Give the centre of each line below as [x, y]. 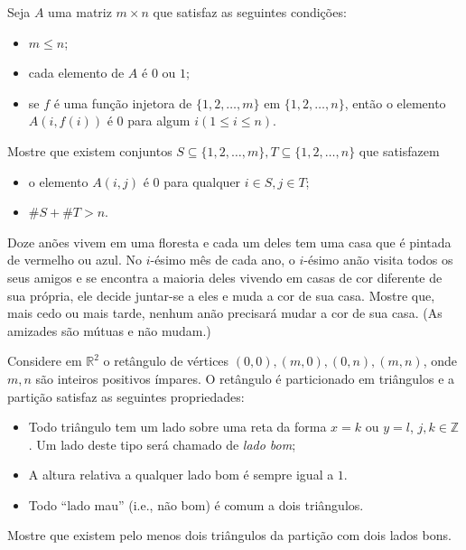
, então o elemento [395, 103]
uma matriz [80, 12]
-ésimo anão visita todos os [378, 260]
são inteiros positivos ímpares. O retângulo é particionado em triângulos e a [245, 378]
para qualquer [202, 181]
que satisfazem [399, 150]
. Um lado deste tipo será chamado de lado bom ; [162, 444]
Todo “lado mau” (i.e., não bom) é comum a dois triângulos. [196, 504]
